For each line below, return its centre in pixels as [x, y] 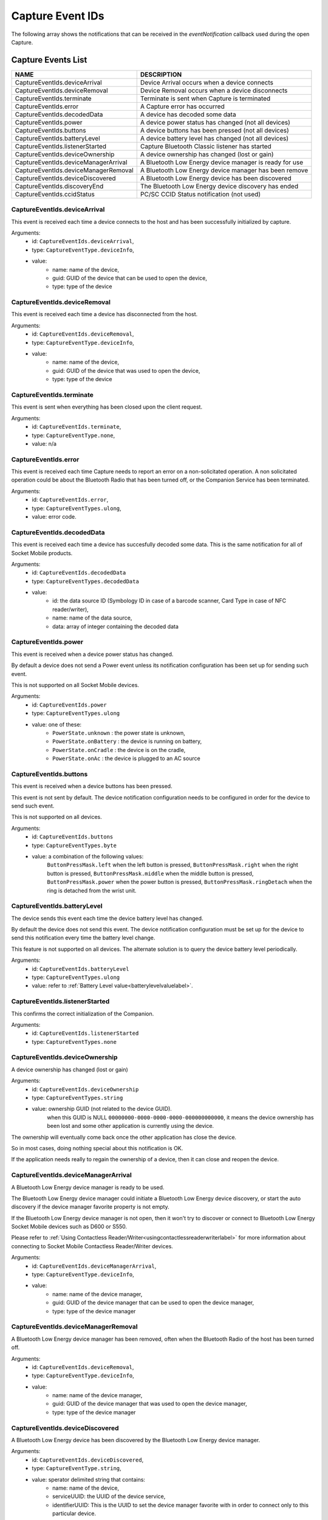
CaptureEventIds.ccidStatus [55, 194]
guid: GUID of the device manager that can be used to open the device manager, [153, 1303]
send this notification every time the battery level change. [83, 938]
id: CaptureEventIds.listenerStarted [85, 1033]
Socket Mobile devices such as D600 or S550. [69, 1227]
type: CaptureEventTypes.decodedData [85, 581]
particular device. [74, 1513]
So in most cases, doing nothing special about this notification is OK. [97, 1148]
